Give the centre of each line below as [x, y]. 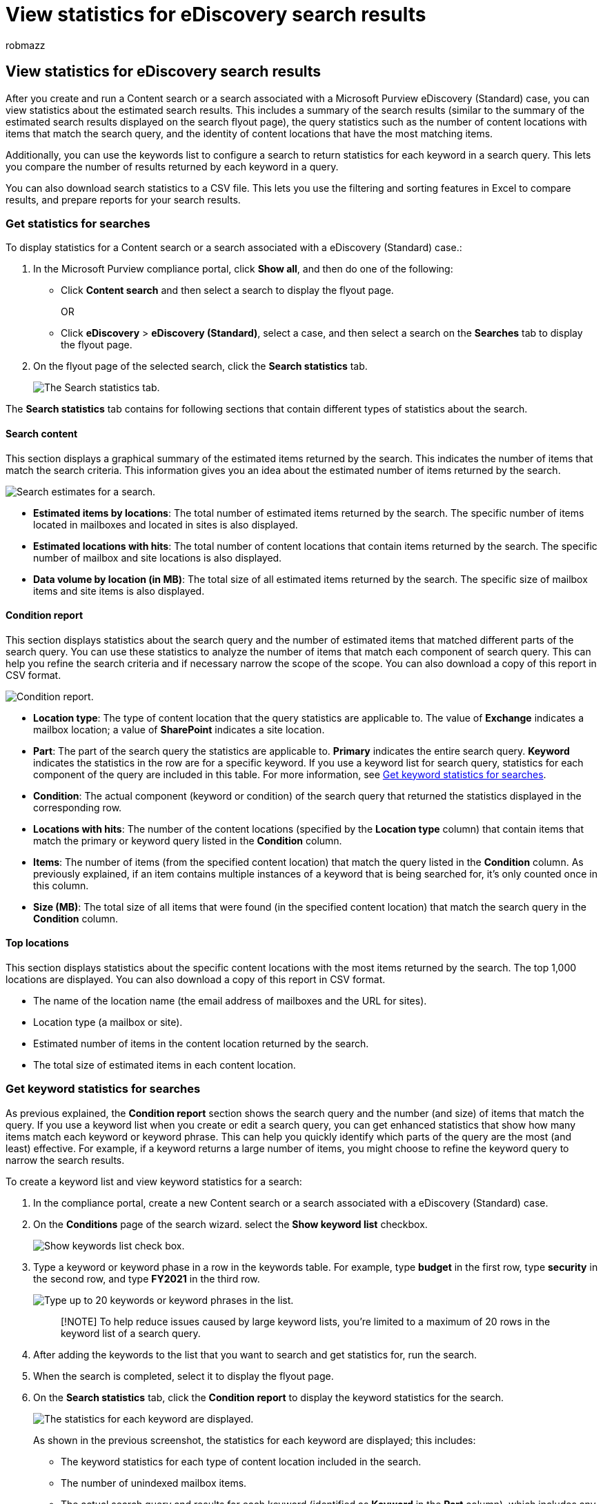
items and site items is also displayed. [119, 591]
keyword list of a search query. [131, 1333]
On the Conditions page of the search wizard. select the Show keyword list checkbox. [230, 1224]
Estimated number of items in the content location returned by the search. [201, 1043]
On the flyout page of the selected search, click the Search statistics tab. [200, 366]
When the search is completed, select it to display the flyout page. [184, 1376]
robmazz [26, 45]
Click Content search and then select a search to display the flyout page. [227, 290]
